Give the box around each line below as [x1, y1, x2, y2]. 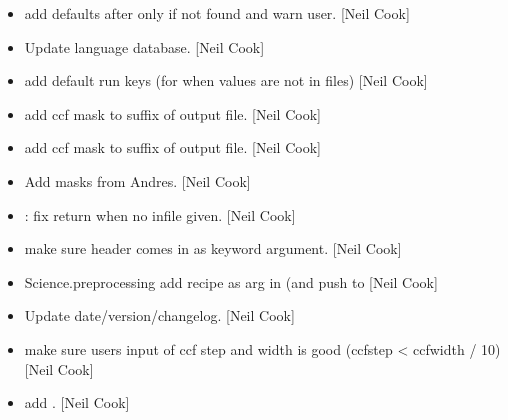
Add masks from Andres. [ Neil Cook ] [24, 170, 251, 191]
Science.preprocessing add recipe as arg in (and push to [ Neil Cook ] [24, 271, 438, 292]
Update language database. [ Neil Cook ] [24, 36, 265, 57]
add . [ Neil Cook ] [24, 392, 130, 413]
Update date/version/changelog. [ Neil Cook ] [24, 305, 295, 326]
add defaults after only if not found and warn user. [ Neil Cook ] [24, 3, 410, 23]
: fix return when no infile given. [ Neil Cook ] [24, 204, 296, 225]
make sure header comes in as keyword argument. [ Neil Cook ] [24, 238, 402, 259]
